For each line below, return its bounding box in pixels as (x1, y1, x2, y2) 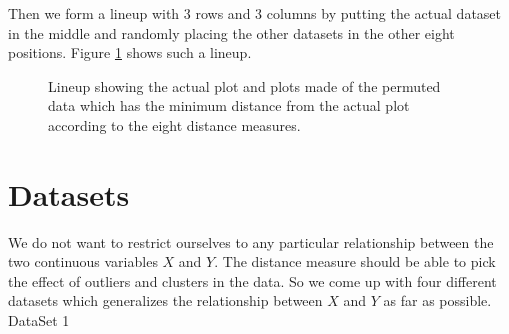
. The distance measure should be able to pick (214, 251, 496, 272)
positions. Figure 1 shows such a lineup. (8, 42, 252, 63)
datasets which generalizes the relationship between (8, 290, 323, 311)
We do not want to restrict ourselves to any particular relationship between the (8, 231, 494, 252)
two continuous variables (8, 251, 158, 272)
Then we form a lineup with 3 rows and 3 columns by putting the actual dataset (8, 3, 502, 23)
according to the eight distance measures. (48, 114, 301, 135)
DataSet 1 (8, 310, 70, 331)
